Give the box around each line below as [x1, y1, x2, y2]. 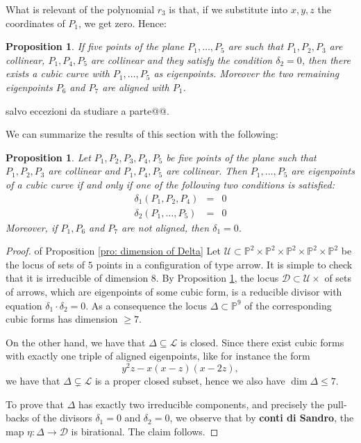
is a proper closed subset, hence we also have [94, 373, 285, 388]
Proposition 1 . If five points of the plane [6, 39, 185, 54]
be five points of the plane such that [166, 150, 317, 164]
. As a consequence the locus [85, 298, 208, 312]
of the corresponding [244, 298, 332, 312]
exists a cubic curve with [6, 66, 110, 81]
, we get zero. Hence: [78, 15, 167, 30]
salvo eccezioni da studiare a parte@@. [6, 103, 169, 118]
